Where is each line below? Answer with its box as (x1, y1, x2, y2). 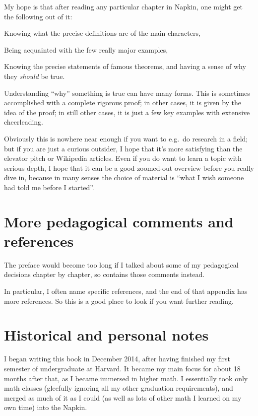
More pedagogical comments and (4, 211, 234, 231)
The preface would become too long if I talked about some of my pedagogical (4, 259, 239, 270)
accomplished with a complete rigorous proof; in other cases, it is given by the (4, 97, 242, 108)
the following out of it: (4, 11, 72, 21)
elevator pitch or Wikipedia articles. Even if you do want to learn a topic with (4, 153, 242, 163)
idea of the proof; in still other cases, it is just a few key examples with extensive (4, 107, 250, 117)
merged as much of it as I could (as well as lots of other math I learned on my (4, 392, 242, 403)
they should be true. (4, 70, 65, 81)
